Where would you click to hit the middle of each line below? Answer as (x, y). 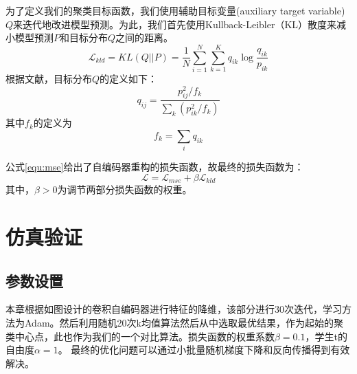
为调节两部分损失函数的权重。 (125, 189)
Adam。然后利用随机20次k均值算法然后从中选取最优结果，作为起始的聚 (184, 322)
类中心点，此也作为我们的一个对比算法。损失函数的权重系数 (140, 336)
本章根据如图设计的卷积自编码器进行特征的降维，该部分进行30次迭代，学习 (174, 309)
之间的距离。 (145, 37)
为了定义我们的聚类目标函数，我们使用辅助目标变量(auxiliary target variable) (175, 10)
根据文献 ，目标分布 (49, 78)
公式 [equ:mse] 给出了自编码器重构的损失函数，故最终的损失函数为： (155, 167)
